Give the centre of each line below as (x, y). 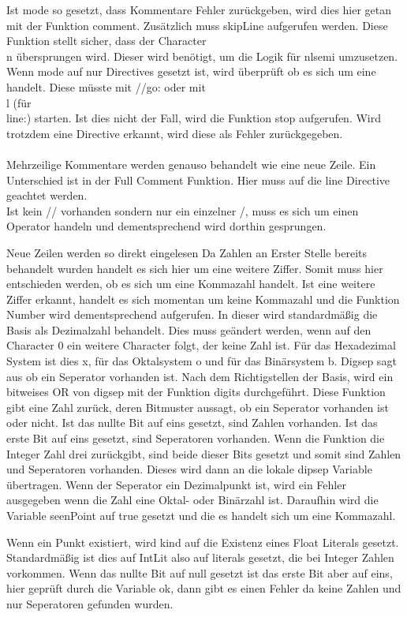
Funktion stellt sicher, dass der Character (106, 41)
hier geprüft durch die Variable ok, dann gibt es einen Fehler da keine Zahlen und (204, 588)
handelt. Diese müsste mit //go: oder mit (106, 86)
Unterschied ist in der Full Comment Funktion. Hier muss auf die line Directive (198, 179)
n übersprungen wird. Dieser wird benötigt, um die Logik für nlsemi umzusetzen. (202, 56)
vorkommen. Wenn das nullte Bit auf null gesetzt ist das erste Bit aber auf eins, (200, 572)
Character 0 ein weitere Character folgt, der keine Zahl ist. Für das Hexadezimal (201, 345)
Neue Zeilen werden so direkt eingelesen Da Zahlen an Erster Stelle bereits (187, 252)
